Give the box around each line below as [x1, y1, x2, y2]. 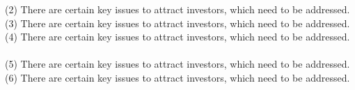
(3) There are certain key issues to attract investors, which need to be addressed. [5, 15, 350, 30]
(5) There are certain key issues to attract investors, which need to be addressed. [5, 57, 350, 71]
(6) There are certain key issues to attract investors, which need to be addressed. [5, 70, 350, 84]
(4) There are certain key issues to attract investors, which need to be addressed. [5, 29, 350, 44]
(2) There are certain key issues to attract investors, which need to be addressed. [5, 2, 350, 16]
